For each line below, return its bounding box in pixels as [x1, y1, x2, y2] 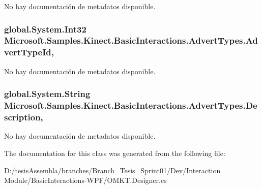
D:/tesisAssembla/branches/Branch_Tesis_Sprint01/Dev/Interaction [4, 165, 221, 175]
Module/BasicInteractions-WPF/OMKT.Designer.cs [4, 175, 167, 185]
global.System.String [4, 87, 91, 100]
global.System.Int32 [4, 22, 86, 35]
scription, [4, 111, 43, 123]
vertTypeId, [4, 46, 54, 58]
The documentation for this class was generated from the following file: [4, 147, 225, 158]
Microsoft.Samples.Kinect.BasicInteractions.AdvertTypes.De [4, 99, 257, 112]
